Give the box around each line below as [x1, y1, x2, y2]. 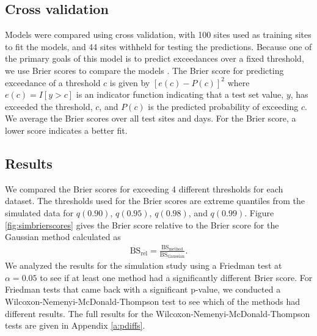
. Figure [244, 206, 274, 219]
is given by [109, 76, 150, 89]
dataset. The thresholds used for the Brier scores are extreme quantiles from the [5, 194, 305, 207]
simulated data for [5, 206, 74, 219]
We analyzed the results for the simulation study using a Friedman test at [5, 259, 282, 272]
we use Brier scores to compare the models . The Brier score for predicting [5, 64, 284, 76]
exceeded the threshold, [5, 100, 93, 112]
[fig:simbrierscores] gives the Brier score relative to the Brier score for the [5, 218, 279, 231]
